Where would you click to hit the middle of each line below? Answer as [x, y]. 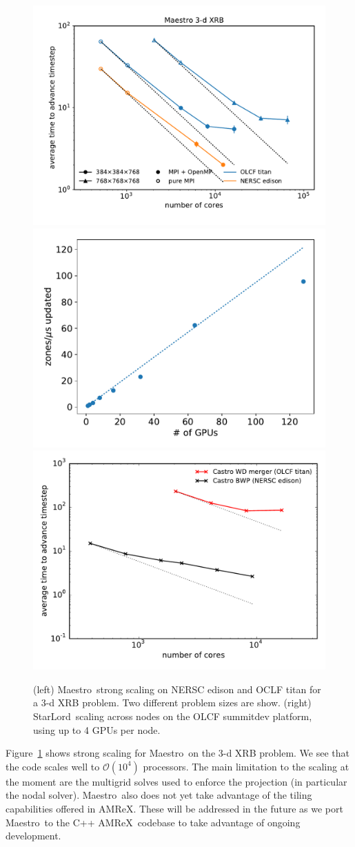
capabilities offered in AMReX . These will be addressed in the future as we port [174, 808]
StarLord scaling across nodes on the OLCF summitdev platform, [173, 716]
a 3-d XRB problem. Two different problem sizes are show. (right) [172, 702]
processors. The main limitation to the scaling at [246, 766]
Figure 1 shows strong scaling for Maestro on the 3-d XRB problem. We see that [178, 753]
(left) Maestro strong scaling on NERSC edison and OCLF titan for [177, 689]
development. [33, 836]
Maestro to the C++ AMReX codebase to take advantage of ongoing [153, 822]
